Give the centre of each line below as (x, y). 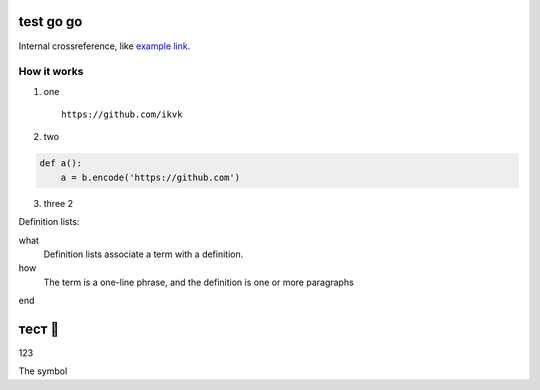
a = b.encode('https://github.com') (150, 177)
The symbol (43, 371)
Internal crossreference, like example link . (104, 46)
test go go (50, 21)
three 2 (58, 203)
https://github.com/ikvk (122, 114)
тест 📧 (39, 328)
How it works (51, 72)
